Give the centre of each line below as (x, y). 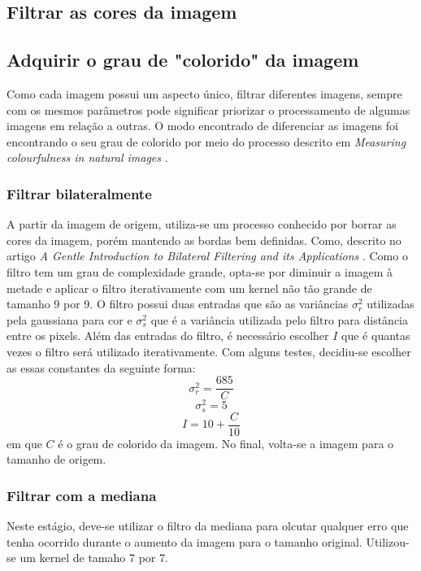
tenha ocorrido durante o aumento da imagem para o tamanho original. (184, 541)
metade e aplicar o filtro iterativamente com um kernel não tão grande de (189, 288)
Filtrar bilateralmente (79, 193)
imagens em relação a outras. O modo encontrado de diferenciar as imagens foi (202, 126)
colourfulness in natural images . (87, 157)
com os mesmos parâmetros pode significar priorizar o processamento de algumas (208, 109)
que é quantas (376, 336)
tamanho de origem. (56, 459)
